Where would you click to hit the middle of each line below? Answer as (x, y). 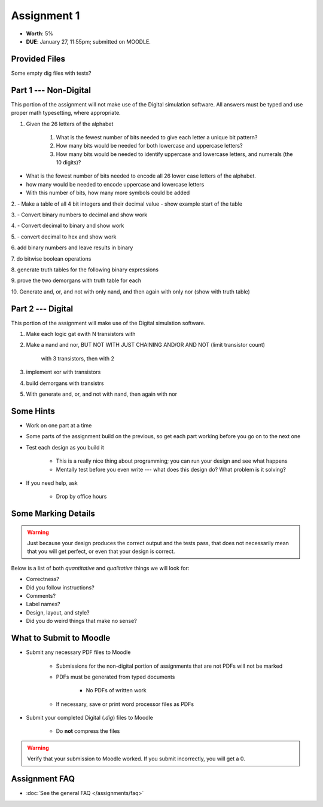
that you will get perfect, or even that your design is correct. (101, 551)
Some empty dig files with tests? (51, 73)
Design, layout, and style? (58, 612)
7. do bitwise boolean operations (51, 259)
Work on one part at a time (59, 425)
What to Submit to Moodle (61, 638)
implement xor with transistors (63, 372)
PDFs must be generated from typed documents (115, 677)
